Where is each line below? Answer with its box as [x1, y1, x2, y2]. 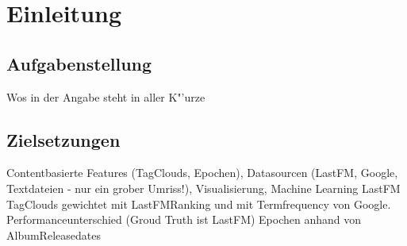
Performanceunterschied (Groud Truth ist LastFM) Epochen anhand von [6, 211, 362, 228]
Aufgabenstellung [6, 51, 152, 75]
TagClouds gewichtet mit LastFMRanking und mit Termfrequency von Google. [6, 195, 391, 212]
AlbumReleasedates [6, 226, 101, 243]
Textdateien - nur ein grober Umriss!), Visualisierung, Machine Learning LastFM [6, 179, 401, 196]
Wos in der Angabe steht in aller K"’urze [6, 88, 205, 105]
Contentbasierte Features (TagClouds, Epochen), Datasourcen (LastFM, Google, [6, 164, 398, 181]
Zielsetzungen [6, 127, 121, 152]
